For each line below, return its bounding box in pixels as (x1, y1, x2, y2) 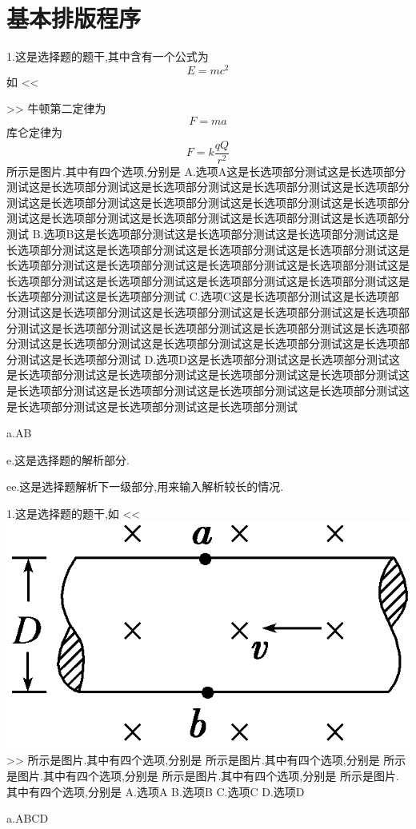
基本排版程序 (6, 2, 142, 34)
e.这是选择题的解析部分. (6, 451, 130, 468)
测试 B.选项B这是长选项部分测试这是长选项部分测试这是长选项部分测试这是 (6, 225, 399, 242)
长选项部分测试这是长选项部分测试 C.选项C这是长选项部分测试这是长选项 (6, 288, 388, 305)
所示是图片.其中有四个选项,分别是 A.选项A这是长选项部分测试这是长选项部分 (6, 162, 406, 179)
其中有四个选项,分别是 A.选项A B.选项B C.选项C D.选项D (6, 783, 305, 799)
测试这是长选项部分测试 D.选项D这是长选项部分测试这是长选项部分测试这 (17, 350, 400, 367)
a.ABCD (6, 810, 49, 827)
